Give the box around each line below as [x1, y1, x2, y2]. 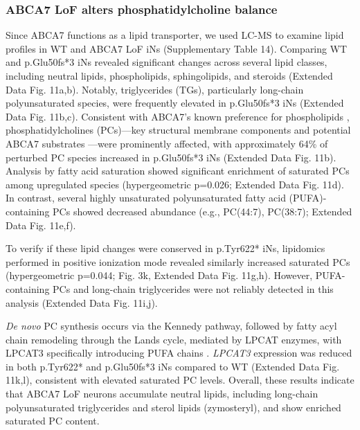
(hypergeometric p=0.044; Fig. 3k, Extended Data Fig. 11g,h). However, [6, 268, 313, 283]
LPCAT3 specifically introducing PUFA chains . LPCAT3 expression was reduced [6, 346, 352, 360]
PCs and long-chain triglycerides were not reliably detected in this [53, 281, 334, 296]
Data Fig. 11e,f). [6, 217, 76, 232]
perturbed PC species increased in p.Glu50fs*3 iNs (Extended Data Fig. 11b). [6, 150, 336, 164]
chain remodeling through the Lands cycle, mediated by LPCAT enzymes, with [6, 332, 342, 346]
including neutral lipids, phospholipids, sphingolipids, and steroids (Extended [6, 69, 333, 82]
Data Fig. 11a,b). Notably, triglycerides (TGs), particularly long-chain [6, 82, 304, 96]
